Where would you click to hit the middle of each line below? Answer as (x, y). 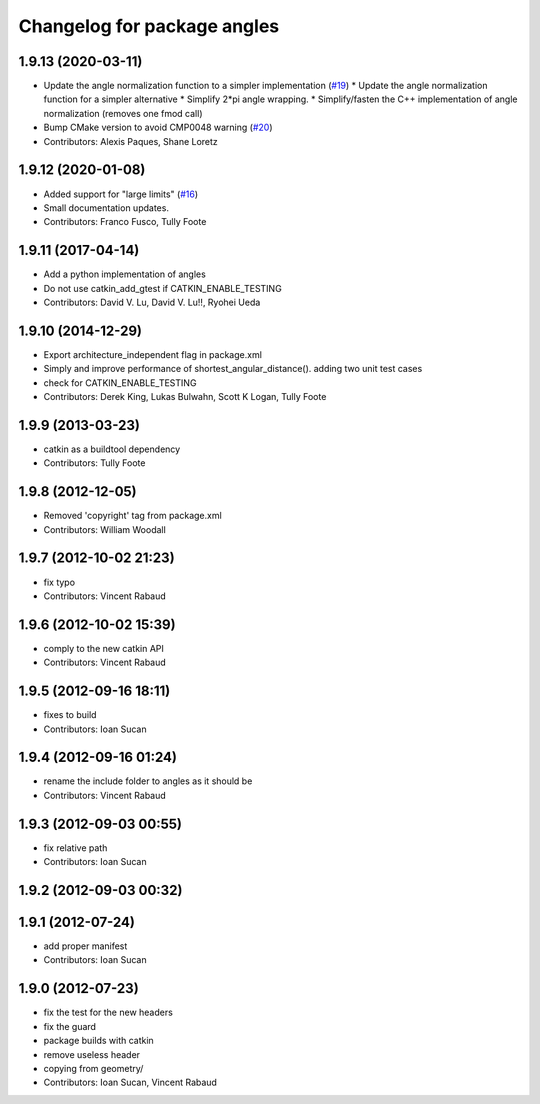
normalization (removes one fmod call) (123, 113)
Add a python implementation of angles (125, 274)
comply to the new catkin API (104, 648)
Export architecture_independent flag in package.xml (152, 354)
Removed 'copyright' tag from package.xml (132, 516)
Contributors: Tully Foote (94, 463)
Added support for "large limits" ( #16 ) (121, 194)
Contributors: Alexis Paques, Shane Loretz (131, 141)
